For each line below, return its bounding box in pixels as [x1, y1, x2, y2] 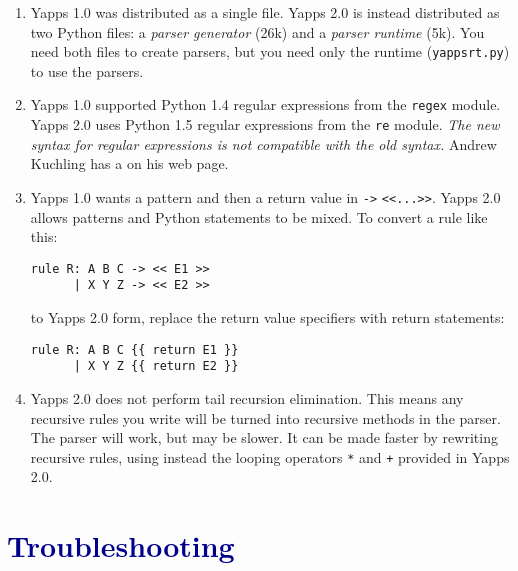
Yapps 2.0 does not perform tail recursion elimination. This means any [30, 388, 464, 408]
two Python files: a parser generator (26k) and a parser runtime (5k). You [30, 21, 485, 42]
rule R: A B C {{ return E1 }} [30, 342, 239, 357]
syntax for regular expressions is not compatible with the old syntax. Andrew [30, 133, 497, 154]
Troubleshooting [7, 525, 235, 566]
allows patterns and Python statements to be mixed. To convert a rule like [30, 206, 488, 227]
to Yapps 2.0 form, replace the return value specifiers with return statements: [30, 307, 505, 328]
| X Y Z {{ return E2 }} [73, 359, 239, 374]
